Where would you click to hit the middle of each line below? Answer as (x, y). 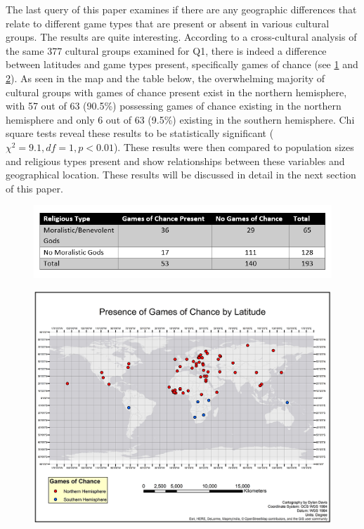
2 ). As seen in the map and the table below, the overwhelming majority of (165, 78)
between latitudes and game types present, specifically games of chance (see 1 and (182, 64)
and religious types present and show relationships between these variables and (175, 161)
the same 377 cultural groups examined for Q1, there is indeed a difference (166, 50)
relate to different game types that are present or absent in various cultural (168, 23)
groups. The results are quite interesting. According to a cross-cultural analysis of (181, 37)
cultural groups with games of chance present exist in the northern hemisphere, (176, 92)
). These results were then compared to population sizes (234, 146)
